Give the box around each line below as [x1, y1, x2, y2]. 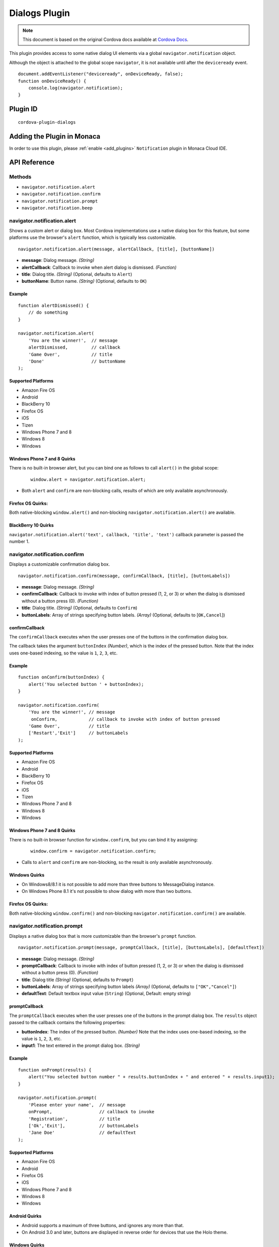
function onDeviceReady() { [18, 78, 87, 84]
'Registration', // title [28, 1116, 120, 1122]
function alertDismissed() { [18, 302, 89, 308]
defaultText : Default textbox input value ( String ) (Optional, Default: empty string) [21, 991, 191, 997]
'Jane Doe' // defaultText [28, 1130, 136, 1136]
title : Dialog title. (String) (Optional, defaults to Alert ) [21, 271, 132, 277]
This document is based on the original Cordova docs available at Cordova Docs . [22, 36, 188, 42]
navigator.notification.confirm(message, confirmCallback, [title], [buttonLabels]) [18, 573, 231, 579]
